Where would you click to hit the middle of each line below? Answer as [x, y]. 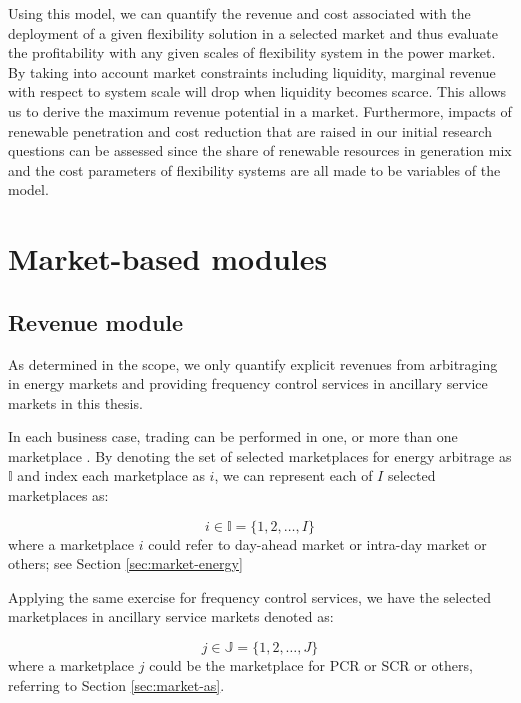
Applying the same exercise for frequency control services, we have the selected [250, 596]
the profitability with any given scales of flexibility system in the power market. [252, 52]
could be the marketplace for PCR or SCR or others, [311, 665]
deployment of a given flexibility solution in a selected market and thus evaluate [253, 32]
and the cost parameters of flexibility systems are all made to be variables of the [254, 169]
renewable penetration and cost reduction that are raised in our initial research [250, 130]
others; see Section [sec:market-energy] [125, 563]
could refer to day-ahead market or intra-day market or [317, 543]
